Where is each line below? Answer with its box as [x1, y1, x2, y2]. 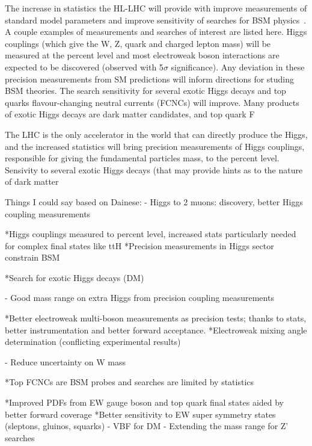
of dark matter [5, 175, 59, 188]
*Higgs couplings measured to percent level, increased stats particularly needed [5, 228, 296, 240]
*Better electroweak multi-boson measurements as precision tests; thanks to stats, [5, 312, 307, 324]
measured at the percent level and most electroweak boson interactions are [5, 49, 280, 61]
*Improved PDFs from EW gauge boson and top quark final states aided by [5, 396, 284, 409]
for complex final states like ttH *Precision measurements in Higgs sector [5, 239, 274, 252]
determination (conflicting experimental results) [5, 335, 181, 348]
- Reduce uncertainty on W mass [5, 355, 126, 368]
